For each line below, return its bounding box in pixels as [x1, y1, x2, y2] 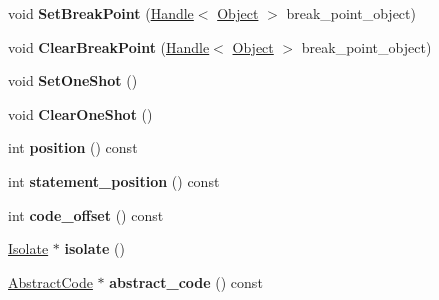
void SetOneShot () [8, 70, 138, 91]
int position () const [8, 137, 138, 158]
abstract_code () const [109, 271, 263, 292]
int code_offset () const [8, 204, 164, 225]
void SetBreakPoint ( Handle [8, 3, 194, 23]
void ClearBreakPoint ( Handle [8, 36, 210, 57]
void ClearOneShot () [8, 103, 153, 124]
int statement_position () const [8, 170, 220, 191]
